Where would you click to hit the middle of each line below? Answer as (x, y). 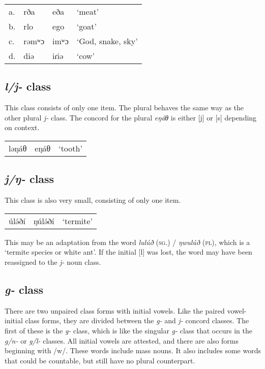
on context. (22, 127)
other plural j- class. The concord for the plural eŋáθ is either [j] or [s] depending (131, 117)
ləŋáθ (18, 148)
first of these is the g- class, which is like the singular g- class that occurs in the (128, 330)
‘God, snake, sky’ (107, 41)
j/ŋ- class (30, 179)
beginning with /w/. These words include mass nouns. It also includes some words (133, 350)
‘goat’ (86, 26)
